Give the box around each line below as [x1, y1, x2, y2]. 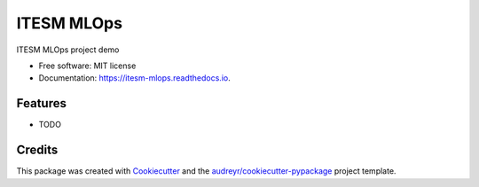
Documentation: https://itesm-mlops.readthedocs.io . [38, 73, 231, 83]
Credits [16, 143, 59, 158]
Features [16, 96, 67, 111]
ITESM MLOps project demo [16, 44, 120, 55]
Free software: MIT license [38, 60, 137, 71]
